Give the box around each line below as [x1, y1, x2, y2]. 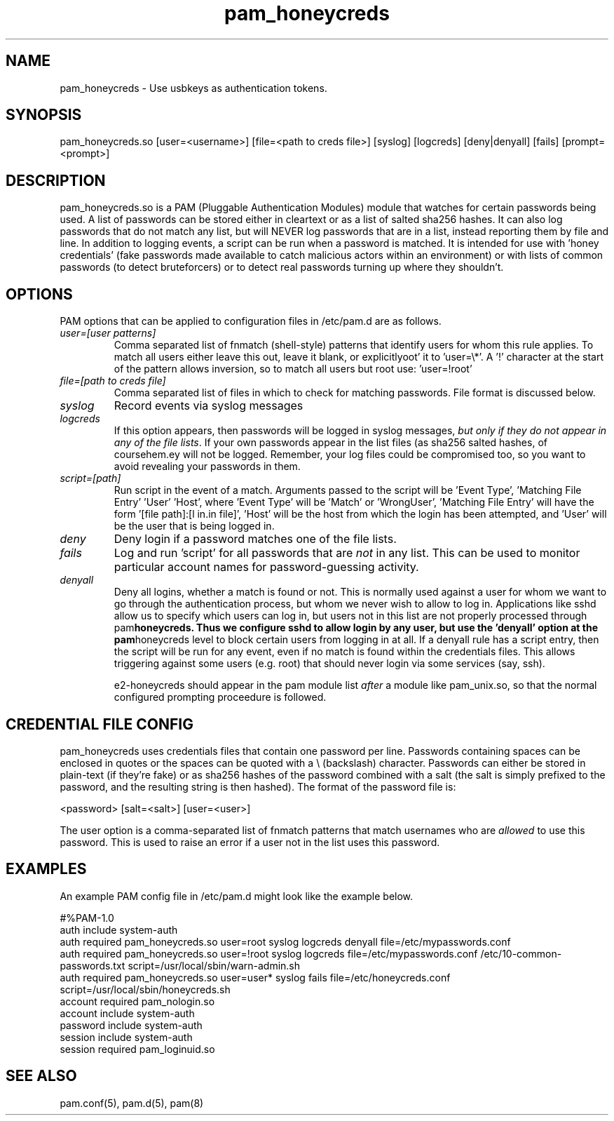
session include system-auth [60, 1031, 193, 1043]
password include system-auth [60, 1019, 203, 1031]
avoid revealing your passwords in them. [114, 460, 301, 473]
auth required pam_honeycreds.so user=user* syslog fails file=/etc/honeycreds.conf [60, 971, 451, 984]
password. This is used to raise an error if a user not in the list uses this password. [60, 835, 440, 848]
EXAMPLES [6, 860, 87, 878]
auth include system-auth [60, 923, 178, 936]
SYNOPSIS [6, 106, 82, 124]
